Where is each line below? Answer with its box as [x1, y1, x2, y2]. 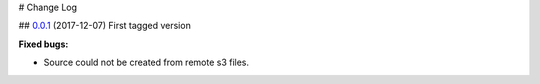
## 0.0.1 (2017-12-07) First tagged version [18, 20, 192, 32]
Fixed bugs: [18, 38, 69, 50]
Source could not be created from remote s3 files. [43, 56, 250, 69]
